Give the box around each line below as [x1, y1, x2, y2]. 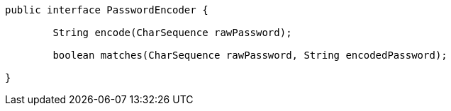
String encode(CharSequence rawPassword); [52, 27, 292, 38]
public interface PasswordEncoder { [5, 4, 208, 16]
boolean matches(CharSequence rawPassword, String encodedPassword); [52, 49, 447, 61]
